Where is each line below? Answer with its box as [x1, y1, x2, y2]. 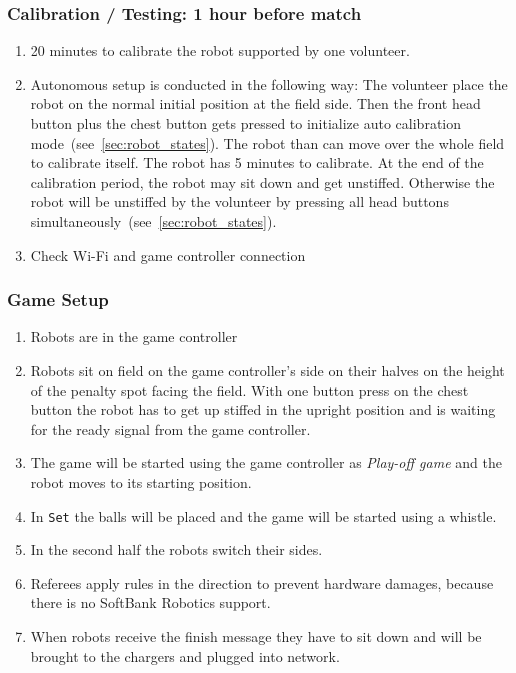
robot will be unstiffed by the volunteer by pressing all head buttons [30, 191, 449, 212]
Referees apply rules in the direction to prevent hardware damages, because [30, 572, 494, 593]
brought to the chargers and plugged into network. [30, 645, 340, 666]
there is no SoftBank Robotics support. [30, 592, 271, 613]
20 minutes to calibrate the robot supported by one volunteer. [30, 40, 410, 61]
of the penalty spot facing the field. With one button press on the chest [30, 379, 469, 400]
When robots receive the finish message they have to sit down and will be [30, 625, 482, 646]
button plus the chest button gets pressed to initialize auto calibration [30, 113, 462, 133]
